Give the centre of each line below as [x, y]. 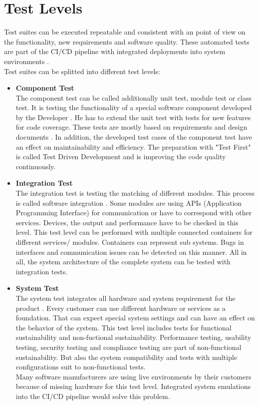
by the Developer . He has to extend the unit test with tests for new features [133, 117]
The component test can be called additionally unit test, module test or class [133, 97]
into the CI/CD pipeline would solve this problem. [93, 396]
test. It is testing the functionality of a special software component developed [134, 107]
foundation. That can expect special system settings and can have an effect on [135, 318]
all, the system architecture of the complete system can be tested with [123, 262]
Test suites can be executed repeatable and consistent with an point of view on [125, 32]
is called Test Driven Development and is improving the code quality [121, 156]
